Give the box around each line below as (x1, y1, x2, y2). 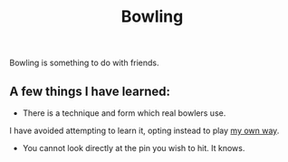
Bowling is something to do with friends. (9, 57, 160, 69)
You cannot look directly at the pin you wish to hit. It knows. (22, 143, 245, 153)
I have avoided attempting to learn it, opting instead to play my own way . (9, 125, 280, 136)
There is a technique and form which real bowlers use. (22, 108, 226, 119)
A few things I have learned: (9, 83, 170, 99)
